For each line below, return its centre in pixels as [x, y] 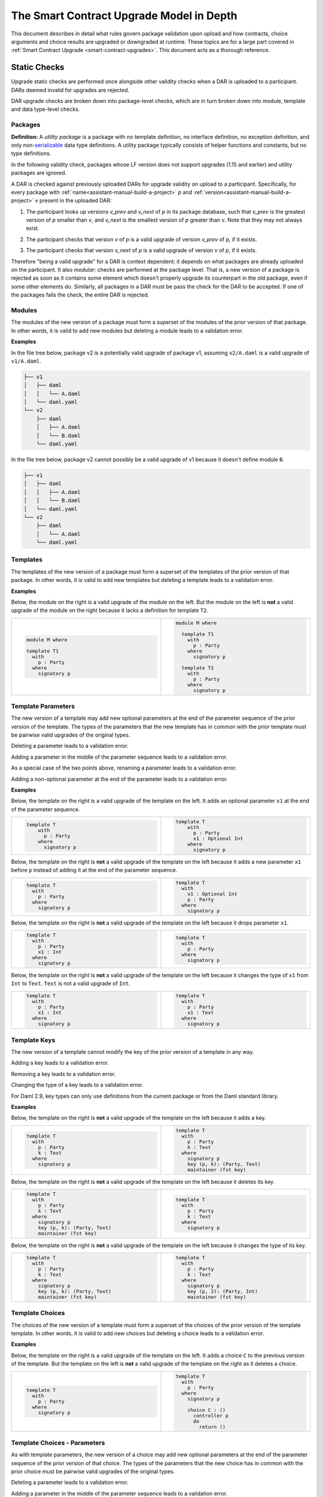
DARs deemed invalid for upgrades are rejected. [70, 90]
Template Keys [33, 1040]
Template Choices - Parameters [58, 1443]
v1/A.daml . [26, 361]
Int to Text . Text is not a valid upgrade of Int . [71, 984]
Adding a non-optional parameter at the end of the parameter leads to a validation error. [119, 779]
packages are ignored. [39, 173]
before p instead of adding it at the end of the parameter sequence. [94, 870]
